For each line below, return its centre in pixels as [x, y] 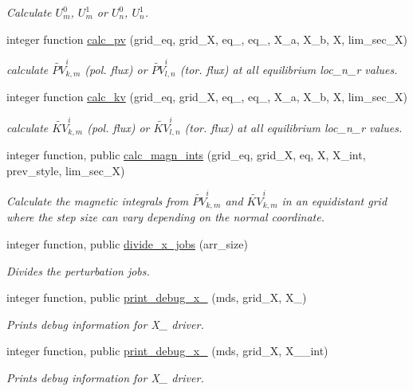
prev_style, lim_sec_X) [66, 170]
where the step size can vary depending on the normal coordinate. [165, 217]
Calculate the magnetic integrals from [98, 201]
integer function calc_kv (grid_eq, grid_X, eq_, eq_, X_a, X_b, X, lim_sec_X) [207, 97]
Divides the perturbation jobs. [78, 270]
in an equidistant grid [334, 201]
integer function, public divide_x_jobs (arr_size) [127, 244]
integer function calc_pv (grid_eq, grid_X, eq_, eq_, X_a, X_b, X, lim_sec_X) [207, 39]
